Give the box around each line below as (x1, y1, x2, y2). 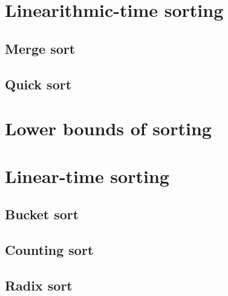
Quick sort (5, 74, 72, 93)
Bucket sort (5, 205, 79, 224)
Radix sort (5, 275, 73, 294)
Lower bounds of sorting (5, 116, 212, 141)
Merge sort (5, 39, 76, 57)
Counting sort (5, 240, 94, 259)
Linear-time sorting (5, 163, 169, 188)
